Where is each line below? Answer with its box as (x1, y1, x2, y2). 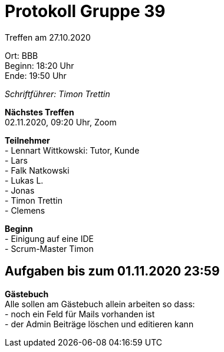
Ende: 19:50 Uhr (5, 70, 67, 81)
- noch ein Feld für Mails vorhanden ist (5, 308, 155, 319)
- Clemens (5, 205, 45, 215)
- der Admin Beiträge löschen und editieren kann (5, 318, 194, 329)
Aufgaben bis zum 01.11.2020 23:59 (5, 264, 220, 279)
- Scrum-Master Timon (5, 243, 94, 254)
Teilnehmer (5, 135, 50, 145)
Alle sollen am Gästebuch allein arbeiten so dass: (5, 298, 195, 309)
